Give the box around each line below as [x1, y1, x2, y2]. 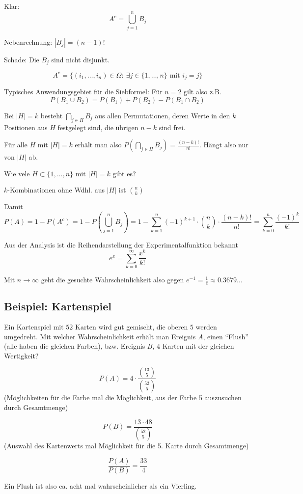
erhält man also [75, 139, 122, 150]
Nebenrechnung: [4, 36, 53, 47]
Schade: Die [4, 54, 39, 64]
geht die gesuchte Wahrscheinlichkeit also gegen [41, 274, 184, 285]
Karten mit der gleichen [162, 341, 234, 351]
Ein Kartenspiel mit [4, 322, 64, 332]
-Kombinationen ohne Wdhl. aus [7, 185, 105, 195]
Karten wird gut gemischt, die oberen [75, 322, 188, 332]
